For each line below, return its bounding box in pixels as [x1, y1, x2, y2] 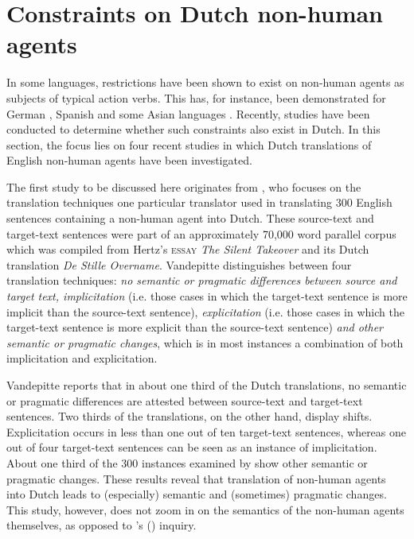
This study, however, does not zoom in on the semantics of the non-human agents [6, 501, 404, 518]
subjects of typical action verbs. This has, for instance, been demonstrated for [6, 89, 386, 106]
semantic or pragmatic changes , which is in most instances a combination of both [6, 334, 404, 351]
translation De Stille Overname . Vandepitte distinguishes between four [6, 256, 352, 273]
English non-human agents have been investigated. [6, 152, 252, 169]
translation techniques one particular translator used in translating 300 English [6, 194, 393, 211]
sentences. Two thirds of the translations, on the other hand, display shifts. [6, 408, 373, 425]
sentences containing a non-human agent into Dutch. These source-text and [6, 210, 374, 227]
